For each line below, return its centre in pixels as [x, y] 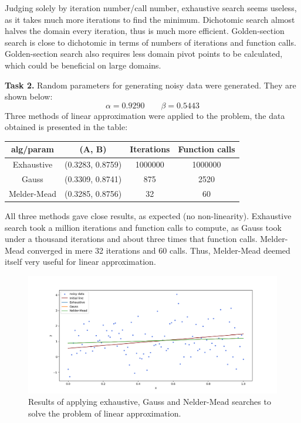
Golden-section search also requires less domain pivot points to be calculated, [144, 54]
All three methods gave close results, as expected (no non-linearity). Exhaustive [148, 216]
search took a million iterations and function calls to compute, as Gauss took [143, 227]
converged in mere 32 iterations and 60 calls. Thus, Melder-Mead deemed [159, 250]
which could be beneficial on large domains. [83, 65]
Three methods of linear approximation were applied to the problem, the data [145, 115]
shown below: [29, 96]
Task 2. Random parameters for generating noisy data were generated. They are [150, 85]
